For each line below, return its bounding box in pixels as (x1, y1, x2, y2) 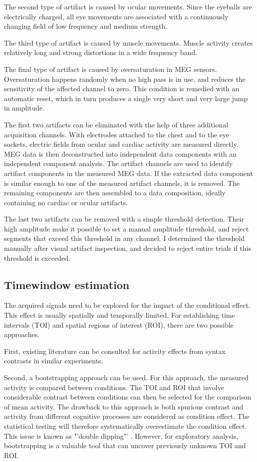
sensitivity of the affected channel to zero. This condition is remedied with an (4, 83, 240, 94)
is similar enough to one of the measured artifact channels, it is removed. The (4, 177, 240, 188)
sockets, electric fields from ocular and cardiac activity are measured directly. (4, 139, 239, 149)
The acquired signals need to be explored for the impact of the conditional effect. (4, 300, 251, 310)
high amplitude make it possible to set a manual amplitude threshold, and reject (4, 223, 249, 233)
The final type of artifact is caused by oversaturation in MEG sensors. (4, 63, 217, 74)
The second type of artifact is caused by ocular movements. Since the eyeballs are (4, 1, 252, 11)
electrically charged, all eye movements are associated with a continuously (4, 11, 229, 21)
